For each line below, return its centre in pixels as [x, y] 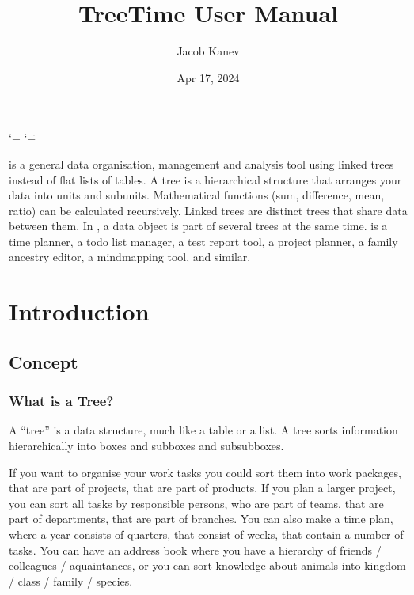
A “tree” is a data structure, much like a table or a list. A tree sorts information [203, 430]
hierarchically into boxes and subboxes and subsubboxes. [146, 446]
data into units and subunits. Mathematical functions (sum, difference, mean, [197, 195]
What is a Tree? [61, 401]
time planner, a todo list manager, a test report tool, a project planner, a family [203, 241]
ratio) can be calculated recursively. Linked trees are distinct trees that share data [208, 210]
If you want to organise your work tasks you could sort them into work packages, [205, 472]
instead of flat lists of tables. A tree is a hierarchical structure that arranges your [205, 179]
